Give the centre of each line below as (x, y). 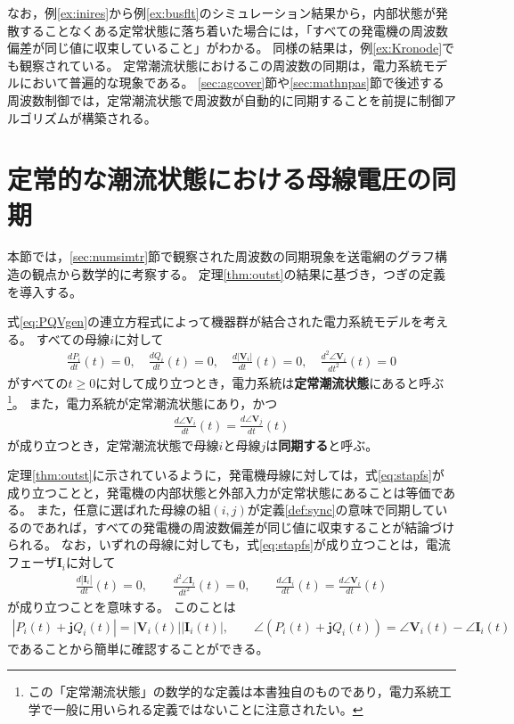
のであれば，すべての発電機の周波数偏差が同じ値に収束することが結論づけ (237, 527)
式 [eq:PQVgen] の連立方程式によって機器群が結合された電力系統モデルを (215, 321)
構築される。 (119, 117)
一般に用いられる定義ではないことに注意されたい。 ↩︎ (208, 708)
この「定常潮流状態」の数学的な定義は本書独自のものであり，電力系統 (233, 691)
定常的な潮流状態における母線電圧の (220, 179)
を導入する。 (45, 291)
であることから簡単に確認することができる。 (138, 648)
